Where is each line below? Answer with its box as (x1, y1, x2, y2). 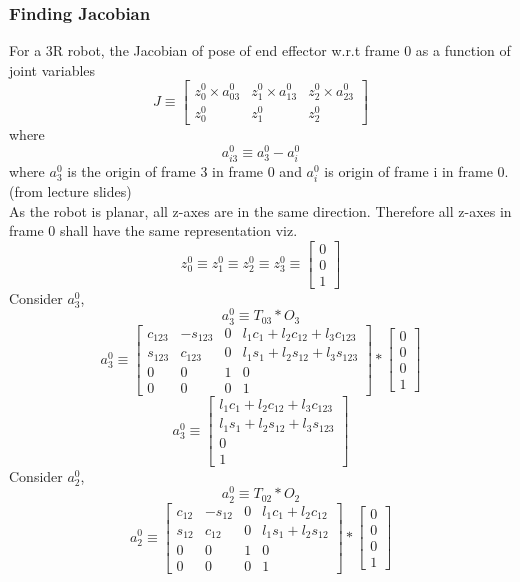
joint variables (9, 59, 96, 80)
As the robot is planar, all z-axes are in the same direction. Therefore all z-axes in (9, 200, 512, 221)
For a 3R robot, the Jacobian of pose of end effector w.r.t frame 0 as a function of (9, 40, 511, 61)
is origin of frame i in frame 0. (324, 160, 509, 181)
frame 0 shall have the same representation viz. (9, 220, 298, 241)
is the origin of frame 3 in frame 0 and (67, 160, 302, 181)
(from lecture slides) (9, 180, 132, 201)
